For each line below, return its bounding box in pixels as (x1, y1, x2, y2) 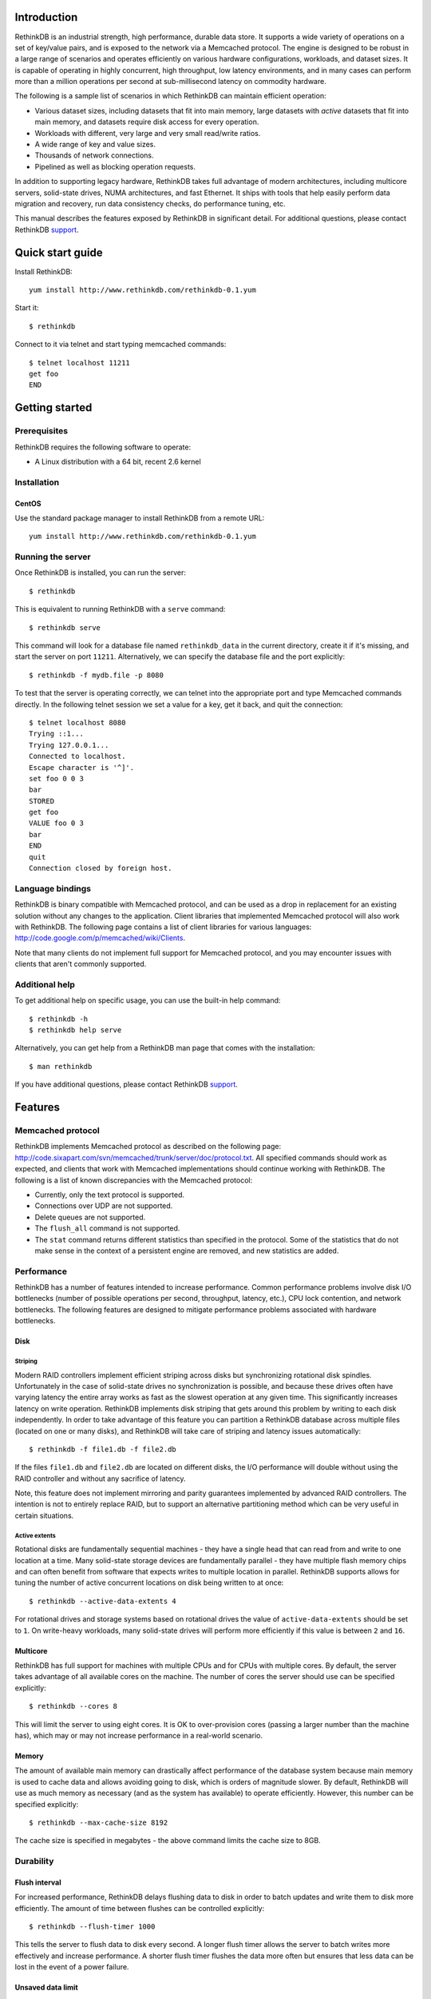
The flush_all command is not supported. (34, 1223, 180, 1233)
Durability (14, 1856, 54, 1867)
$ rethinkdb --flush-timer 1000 (29, 1922, 156, 1931)
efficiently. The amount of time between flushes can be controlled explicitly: (14, 1903, 265, 1913)
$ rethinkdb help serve (29, 1026, 122, 1035)
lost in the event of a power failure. (14, 1962, 129, 1972)
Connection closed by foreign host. (29, 864, 172, 873)
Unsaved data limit (14, 1983, 79, 1993)
